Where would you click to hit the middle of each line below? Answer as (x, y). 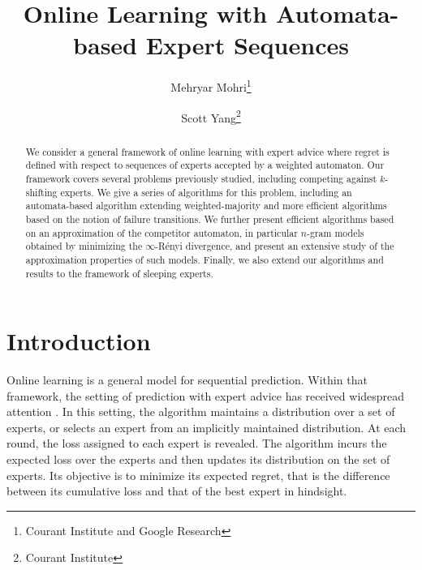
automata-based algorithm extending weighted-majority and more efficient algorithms (206, 206)
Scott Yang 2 (211, 116)
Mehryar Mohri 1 (211, 86)
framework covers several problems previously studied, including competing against (201, 178)
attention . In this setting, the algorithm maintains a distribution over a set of (201, 411)
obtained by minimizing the (84, 246)
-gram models (336, 232)
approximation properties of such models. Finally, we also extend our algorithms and (205, 259)
